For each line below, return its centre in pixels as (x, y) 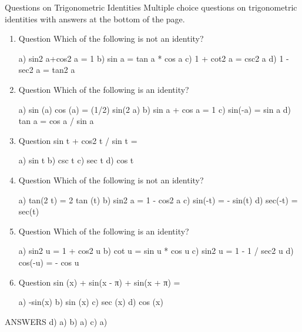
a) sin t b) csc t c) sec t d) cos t (76, 160)
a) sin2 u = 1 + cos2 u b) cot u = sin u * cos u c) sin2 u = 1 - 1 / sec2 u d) (156, 251)
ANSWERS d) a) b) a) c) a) (56, 321)
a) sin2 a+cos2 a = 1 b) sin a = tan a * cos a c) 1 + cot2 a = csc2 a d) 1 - (154, 58)
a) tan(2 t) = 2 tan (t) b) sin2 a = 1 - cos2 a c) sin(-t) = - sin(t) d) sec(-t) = (158, 199)
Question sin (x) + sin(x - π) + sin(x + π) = (99, 282)
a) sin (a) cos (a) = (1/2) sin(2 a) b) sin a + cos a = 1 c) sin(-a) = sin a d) (155, 109)
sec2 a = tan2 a (47, 70)
